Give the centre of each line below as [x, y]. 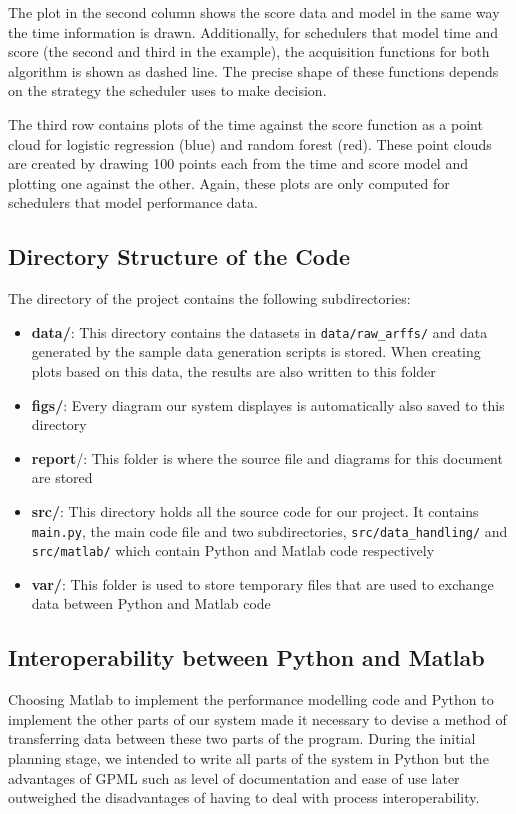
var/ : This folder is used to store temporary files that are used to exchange [262, 583]
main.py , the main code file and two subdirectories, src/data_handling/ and [269, 530]
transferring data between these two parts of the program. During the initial [242, 738]
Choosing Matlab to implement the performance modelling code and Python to [251, 699]
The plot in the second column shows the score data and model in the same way [254, 12]
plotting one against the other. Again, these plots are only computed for [229, 182]
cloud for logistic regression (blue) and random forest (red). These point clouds [250, 143]
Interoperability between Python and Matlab [246, 657]
